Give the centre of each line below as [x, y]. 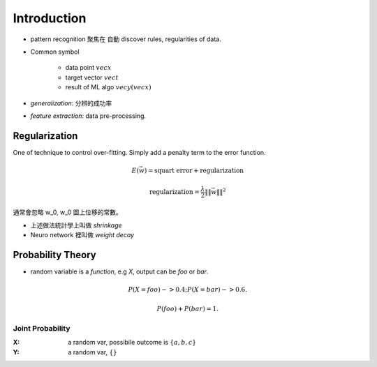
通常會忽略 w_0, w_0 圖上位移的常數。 [67, 212]
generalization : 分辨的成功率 [71, 103]
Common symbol [55, 52]
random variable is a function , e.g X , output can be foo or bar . [119, 271]
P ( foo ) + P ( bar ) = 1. [188, 309]
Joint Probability [42, 328]
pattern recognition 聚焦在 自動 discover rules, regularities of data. [126, 39]
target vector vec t [92, 77]
